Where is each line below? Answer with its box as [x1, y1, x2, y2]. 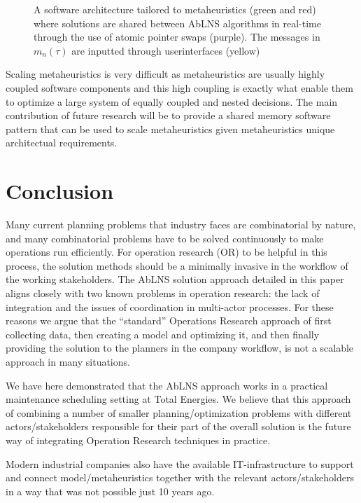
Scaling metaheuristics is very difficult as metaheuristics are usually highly [6, 67, 325, 81]
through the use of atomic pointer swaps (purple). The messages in [34, 29, 320, 44]
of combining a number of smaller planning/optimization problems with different [6, 405, 352, 420]
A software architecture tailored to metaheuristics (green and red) [34, 2, 316, 16]
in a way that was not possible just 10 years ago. [6, 483, 215, 498]
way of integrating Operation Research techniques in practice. [6, 432, 271, 447]
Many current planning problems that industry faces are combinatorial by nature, [6, 217, 356, 232]
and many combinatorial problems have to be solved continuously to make [6, 230, 324, 245]
